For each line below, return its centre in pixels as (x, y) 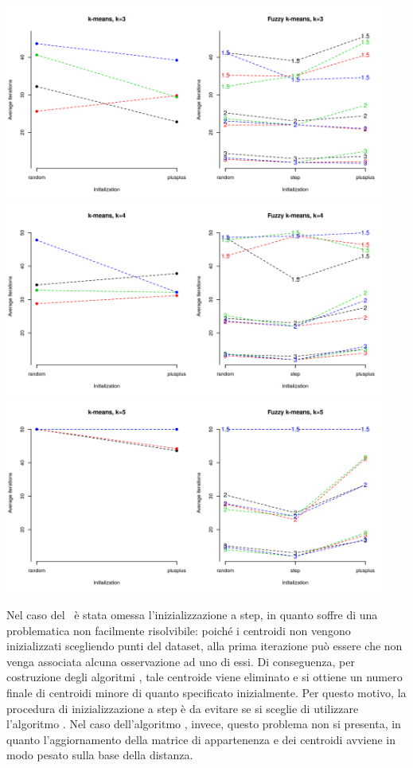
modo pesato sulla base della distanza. (100, 755)
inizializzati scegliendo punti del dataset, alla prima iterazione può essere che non (205, 646)
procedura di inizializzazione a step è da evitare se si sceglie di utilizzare (183, 708)
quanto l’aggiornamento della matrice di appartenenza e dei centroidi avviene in (201, 739)
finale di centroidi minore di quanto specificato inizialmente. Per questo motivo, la (206, 693)
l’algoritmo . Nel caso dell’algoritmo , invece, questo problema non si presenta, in (204, 724)
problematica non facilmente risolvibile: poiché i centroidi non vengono (179, 630)
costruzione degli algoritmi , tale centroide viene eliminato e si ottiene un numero (205, 677)
